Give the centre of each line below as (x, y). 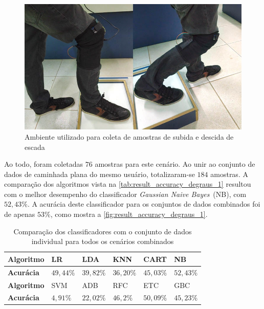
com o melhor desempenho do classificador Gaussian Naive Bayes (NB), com (125, 194)
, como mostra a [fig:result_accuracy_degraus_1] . (129, 214)
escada (35, 147)
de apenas (20, 214)
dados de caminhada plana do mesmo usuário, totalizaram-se (100, 174)
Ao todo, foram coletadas (44, 164)
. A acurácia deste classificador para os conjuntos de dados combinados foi (144, 204)
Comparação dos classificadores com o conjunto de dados (103, 231)
